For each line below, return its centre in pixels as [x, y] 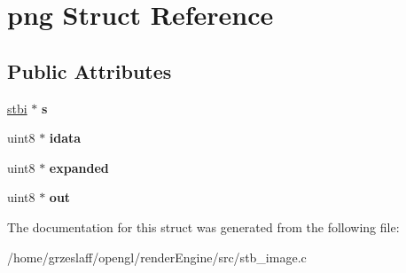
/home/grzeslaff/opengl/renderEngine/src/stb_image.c [157, 257]
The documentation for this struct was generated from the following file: [203, 226]
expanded [79, 167]
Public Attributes [90, 70]
